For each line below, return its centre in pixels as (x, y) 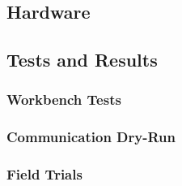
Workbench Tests (64, 99)
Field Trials (44, 174)
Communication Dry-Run (91, 137)
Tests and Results (82, 60)
